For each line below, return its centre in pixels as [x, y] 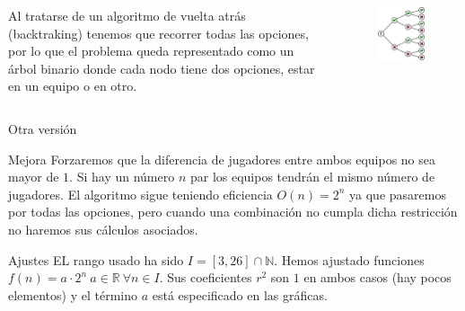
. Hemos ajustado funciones [349, 259]
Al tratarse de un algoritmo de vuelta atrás [127, 15]
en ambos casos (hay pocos [377, 277]
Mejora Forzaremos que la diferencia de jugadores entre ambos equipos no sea [222, 159]
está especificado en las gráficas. [240, 294]
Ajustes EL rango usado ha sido [96, 259]
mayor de [34, 177]
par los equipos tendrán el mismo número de [312, 177]
